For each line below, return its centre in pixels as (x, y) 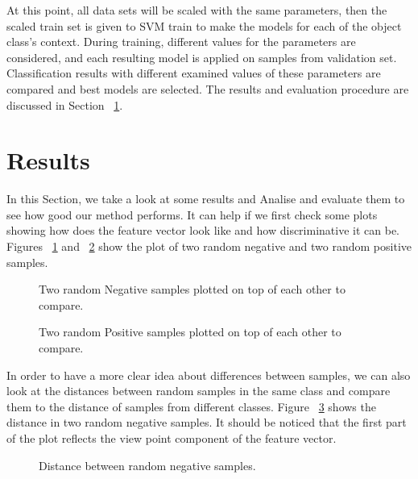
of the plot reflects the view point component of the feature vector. (172, 438)
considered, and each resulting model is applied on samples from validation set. (202, 57)
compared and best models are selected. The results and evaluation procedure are (208, 88)
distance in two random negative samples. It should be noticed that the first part (207, 422)
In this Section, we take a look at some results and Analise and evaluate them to (206, 199)
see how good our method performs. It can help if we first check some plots (192, 214)
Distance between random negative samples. (147, 465)
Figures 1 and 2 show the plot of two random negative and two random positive (209, 246)
